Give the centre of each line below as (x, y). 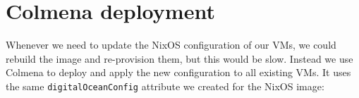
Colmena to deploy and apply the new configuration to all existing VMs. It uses (178, 72)
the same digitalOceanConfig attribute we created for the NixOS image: (165, 86)
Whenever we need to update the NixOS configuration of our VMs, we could (171, 45)
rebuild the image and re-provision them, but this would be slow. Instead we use (179, 58)
